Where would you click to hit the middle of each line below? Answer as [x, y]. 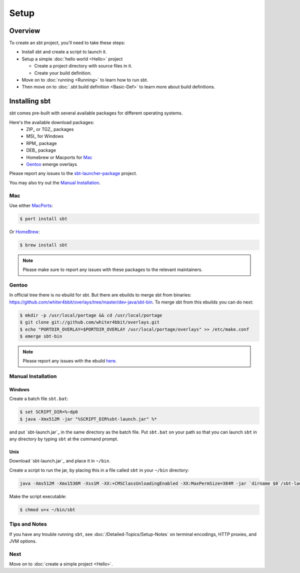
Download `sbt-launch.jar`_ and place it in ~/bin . [60, 461]
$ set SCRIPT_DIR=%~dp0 [49, 412]
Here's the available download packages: [52, 122]
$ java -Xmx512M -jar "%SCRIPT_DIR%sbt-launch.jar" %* [88, 419]
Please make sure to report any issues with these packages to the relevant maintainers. [112, 269]
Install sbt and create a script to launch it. [64, 52]
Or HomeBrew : [24, 231]
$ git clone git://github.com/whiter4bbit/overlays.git [90, 322]
